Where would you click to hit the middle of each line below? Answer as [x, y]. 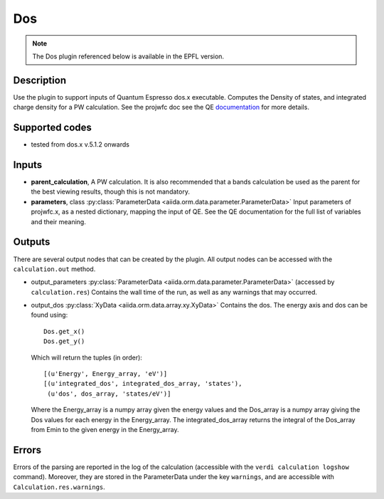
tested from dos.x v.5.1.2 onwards [80, 145]
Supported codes [53, 128]
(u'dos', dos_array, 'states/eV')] [109, 394]
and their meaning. [59, 221]
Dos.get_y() [64, 341]
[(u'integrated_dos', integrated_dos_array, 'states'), [143, 384]
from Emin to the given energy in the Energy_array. [105, 429]
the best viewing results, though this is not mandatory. [110, 191]
